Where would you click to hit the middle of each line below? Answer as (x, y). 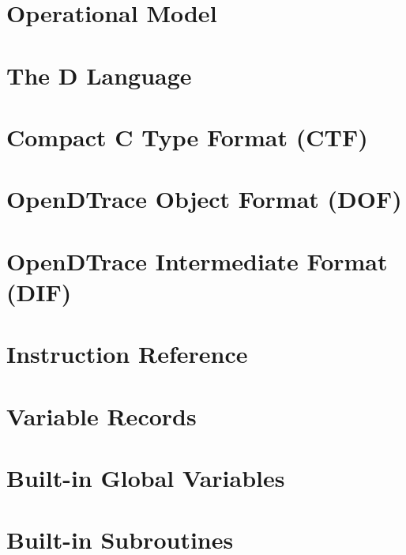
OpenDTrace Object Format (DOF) (204, 199)
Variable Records (101, 415)
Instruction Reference (127, 354)
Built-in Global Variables (146, 478)
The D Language (99, 75)
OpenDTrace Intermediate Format (197, 261)
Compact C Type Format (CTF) (187, 136)
